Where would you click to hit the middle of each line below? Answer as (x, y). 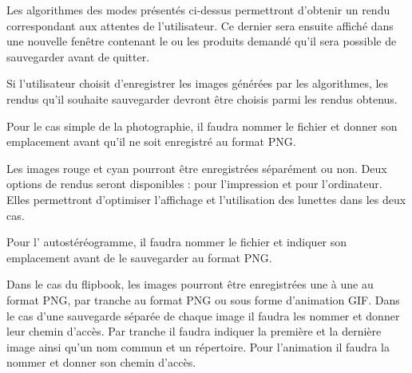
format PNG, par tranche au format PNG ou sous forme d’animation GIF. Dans (203, 299)
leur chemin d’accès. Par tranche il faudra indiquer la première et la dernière (194, 331)
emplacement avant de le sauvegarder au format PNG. (139, 257)
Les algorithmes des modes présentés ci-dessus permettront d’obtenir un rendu (198, 10)
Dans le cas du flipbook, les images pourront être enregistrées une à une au (190, 284)
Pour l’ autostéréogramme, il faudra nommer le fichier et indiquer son (177, 242)
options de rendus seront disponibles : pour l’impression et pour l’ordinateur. (194, 184)
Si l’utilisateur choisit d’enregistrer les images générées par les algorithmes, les (198, 83)
